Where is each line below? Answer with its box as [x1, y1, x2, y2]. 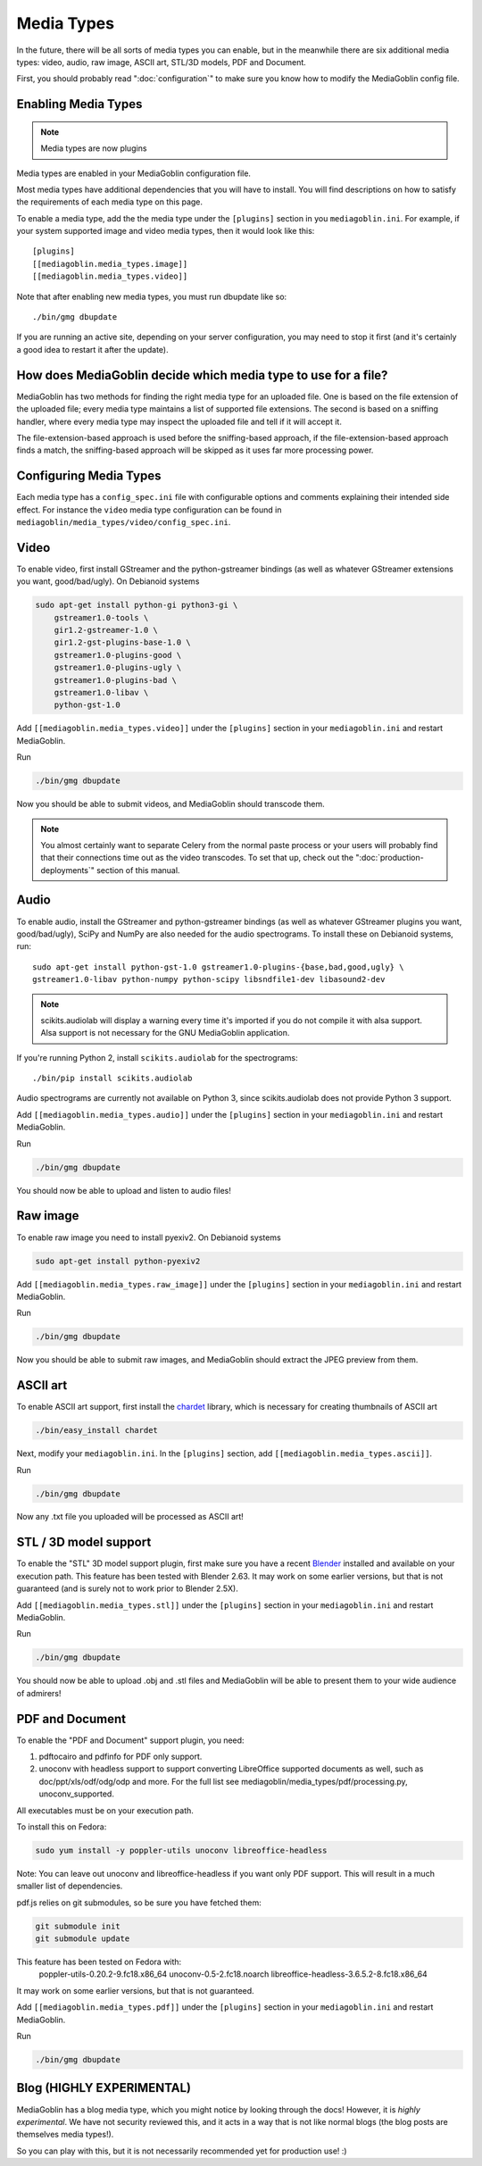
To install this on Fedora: [16, 1821, 107, 1832]
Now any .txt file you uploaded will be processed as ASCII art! [16, 1512, 245, 1522]
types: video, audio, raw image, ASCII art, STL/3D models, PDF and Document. [16, 56, 307, 67]
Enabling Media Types [16, 96, 143, 112]
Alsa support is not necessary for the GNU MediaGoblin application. [40, 1028, 290, 1038]
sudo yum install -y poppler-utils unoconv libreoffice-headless [35, 1845, 328, 1855]
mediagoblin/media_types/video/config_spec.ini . [16, 516, 231, 527]
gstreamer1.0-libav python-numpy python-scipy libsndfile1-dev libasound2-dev [32, 974, 386, 985]
